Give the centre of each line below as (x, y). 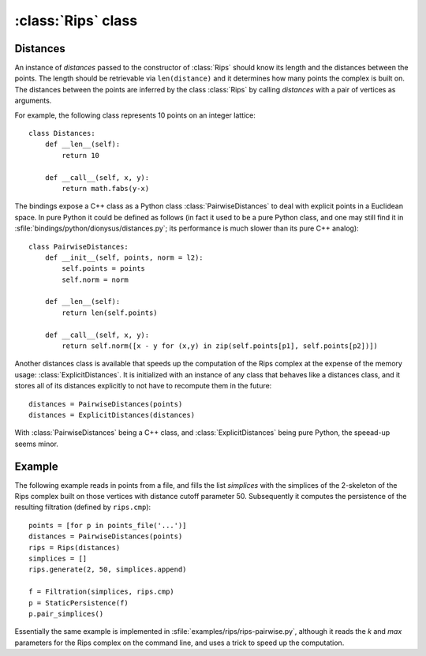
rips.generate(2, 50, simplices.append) (108, 570)
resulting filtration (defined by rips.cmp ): (83, 507)
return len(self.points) (110, 313)
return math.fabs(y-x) (106, 188)
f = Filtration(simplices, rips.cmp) (102, 592)
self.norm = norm (95, 279)
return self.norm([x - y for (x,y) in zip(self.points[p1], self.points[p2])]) (220, 346)
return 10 (81, 155)
